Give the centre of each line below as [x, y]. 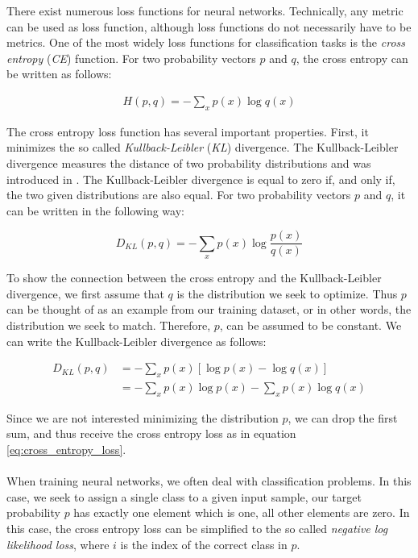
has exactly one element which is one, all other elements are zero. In [242, 512]
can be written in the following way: [95, 210]
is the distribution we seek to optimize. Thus [287, 293]
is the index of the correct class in [204, 544]
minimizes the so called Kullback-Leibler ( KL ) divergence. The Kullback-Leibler [203, 147]
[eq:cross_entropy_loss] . [66, 450]
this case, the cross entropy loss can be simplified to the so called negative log [197, 528]
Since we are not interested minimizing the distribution [143, 417]
